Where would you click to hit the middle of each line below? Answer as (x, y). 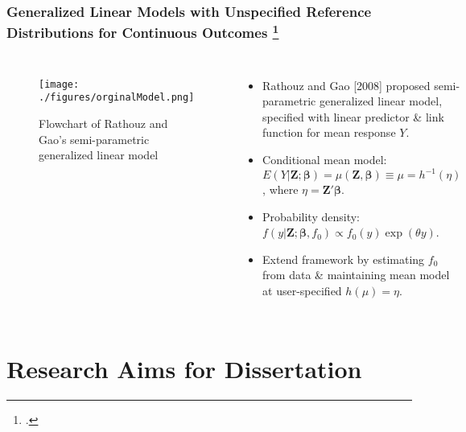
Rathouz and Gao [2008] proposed (346, 85)
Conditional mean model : (325, 159)
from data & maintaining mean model (356, 275)
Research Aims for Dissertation (184, 368)
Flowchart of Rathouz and (103, 123)
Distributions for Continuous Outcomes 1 (143, 31)
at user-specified (302, 291)
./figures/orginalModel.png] (117, 98)
